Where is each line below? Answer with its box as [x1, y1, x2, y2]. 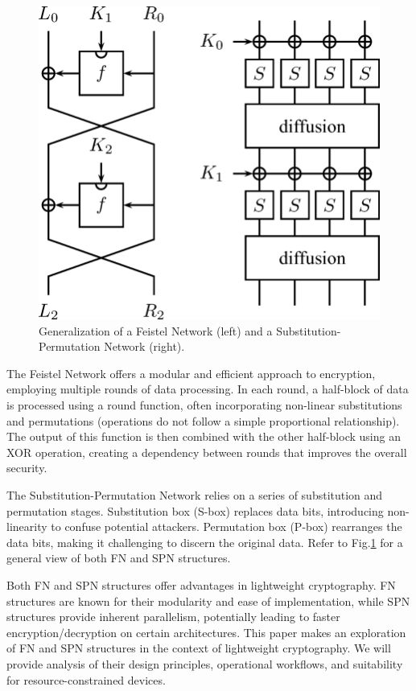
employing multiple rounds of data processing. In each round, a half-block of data [6, 380, 409, 397]
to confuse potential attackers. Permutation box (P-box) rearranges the [51, 518, 402, 535]
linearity [6, 518, 47, 535]
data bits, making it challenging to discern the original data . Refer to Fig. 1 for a [6, 533, 403, 550]
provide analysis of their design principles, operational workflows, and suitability [6, 655, 403, 672]
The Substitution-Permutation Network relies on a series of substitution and [6, 487, 383, 504]
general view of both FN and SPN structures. [6, 549, 231, 566]
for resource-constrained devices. [6, 671, 166, 688]
